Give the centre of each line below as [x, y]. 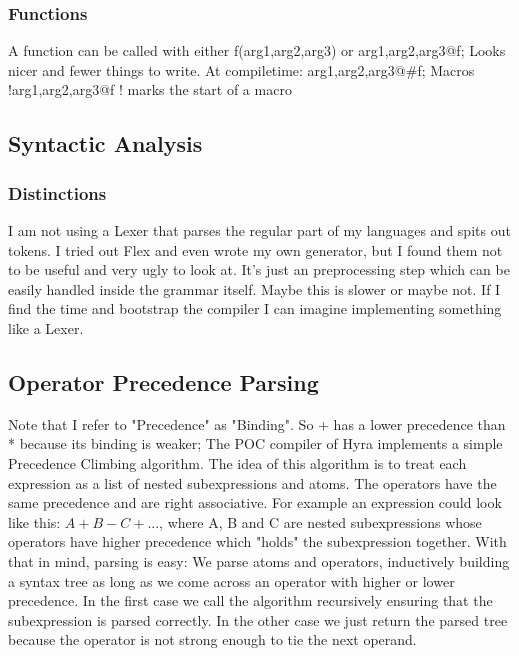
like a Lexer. [46, 327]
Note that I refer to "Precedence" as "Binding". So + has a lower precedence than [257, 423]
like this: [34, 521]
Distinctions [57, 192]
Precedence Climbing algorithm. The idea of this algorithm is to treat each [237, 462]
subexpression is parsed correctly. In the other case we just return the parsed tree [258, 619]
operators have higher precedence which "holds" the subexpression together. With [257, 541]
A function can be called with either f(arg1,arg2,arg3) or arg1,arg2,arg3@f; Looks [257, 50]
